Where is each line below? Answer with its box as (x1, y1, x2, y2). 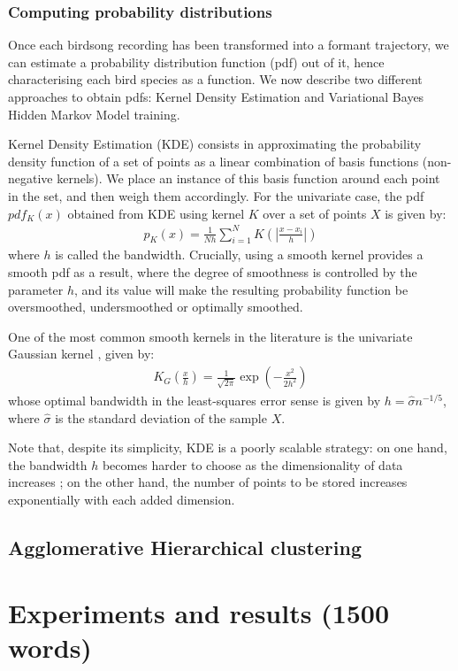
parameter (8, 280, 64, 298)
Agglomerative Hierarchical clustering (8, 534, 363, 561)
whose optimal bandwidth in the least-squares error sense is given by (8, 391, 381, 410)
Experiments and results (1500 (8, 594, 390, 630)
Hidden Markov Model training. (8, 104, 180, 123)
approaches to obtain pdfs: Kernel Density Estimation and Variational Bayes (8, 88, 424, 105)
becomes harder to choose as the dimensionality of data (102, 455, 403, 474)
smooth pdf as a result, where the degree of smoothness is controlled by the (8, 263, 417, 282)
